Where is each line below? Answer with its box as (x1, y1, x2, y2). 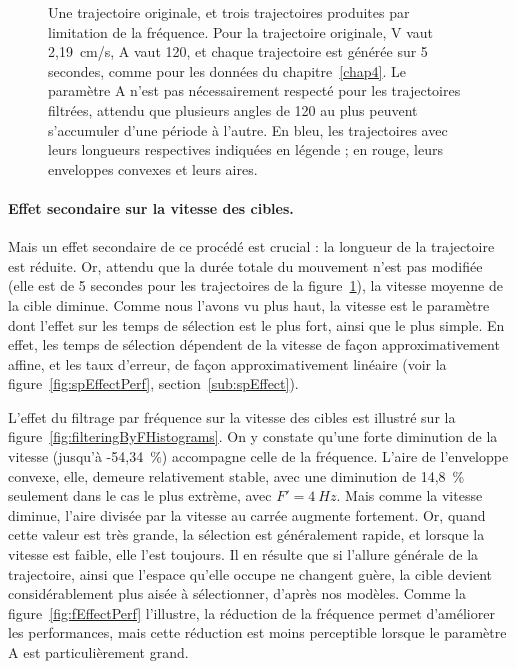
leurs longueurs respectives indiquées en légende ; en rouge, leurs (48, 139, 443, 160)
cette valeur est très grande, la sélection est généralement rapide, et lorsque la (8, 524, 485, 545)
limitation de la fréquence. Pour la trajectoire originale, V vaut (48, 21, 434, 42)
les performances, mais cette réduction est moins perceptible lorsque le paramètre (8, 622, 507, 643)
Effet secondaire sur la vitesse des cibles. (8, 197, 294, 218)
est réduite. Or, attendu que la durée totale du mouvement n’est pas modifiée (8, 255, 483, 276)
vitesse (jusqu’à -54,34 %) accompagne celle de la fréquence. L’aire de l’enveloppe (8, 446, 509, 467)
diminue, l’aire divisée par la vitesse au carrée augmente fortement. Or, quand (8, 504, 486, 525)
